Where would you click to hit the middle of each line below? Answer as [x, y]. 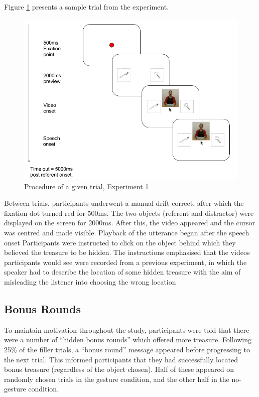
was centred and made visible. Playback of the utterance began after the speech [127, 232]
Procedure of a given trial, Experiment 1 [87, 186]
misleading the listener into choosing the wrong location [90, 281]
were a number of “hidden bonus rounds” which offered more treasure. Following [128, 340]
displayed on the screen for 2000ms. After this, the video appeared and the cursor [129, 223]
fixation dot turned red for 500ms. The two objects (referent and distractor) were [129, 213]
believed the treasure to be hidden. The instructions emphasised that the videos [127, 252]
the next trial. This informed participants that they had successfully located [121, 359]
